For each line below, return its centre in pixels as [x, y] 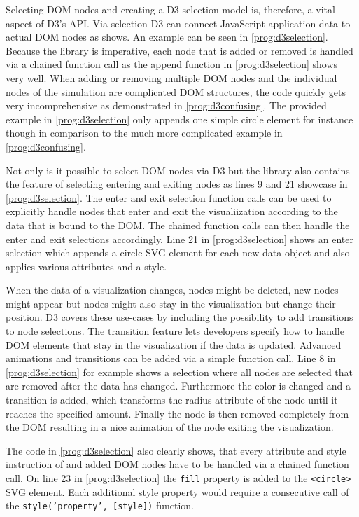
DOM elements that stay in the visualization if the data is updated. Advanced [174, 344]
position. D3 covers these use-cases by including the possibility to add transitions [179, 317]
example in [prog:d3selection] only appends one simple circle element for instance [179, 119]
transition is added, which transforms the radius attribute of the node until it [172, 400]
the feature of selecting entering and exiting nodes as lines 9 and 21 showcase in [177, 184]
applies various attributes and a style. [86, 266]
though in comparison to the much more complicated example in [144, 133]
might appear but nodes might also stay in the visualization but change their [171, 303]
